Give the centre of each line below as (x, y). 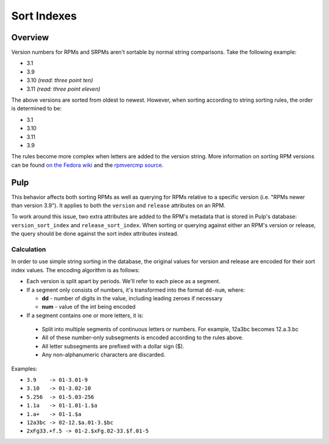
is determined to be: (37, 108)
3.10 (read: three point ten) (60, 80)
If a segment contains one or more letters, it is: (85, 315)
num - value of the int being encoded (89, 307)
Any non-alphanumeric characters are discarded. (104, 355)
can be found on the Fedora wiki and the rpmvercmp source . (87, 165)
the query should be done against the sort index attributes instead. (95, 234)
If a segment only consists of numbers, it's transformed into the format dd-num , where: (136, 290)
